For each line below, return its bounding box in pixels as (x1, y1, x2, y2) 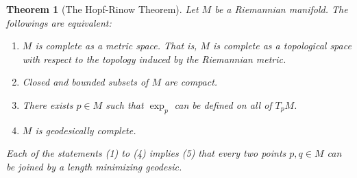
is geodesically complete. (35, 123, 136, 137)
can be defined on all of (174, 97, 272, 112)
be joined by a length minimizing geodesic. (6, 159, 182, 173)
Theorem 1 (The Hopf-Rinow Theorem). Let (6, 2, 199, 16)
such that (106, 97, 144, 112)
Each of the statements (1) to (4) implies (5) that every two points (6, 146, 286, 160)
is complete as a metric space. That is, (35, 38, 197, 53)
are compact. (164, 75, 218, 89)
